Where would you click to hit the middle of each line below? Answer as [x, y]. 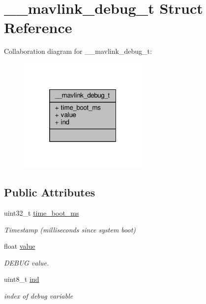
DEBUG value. [27, 262]
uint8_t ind [22, 279]
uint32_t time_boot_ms [42, 212]
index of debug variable [39, 295]
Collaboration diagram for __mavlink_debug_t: [78, 51]
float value [20, 246]
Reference [38, 27]
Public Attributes [50, 192]
